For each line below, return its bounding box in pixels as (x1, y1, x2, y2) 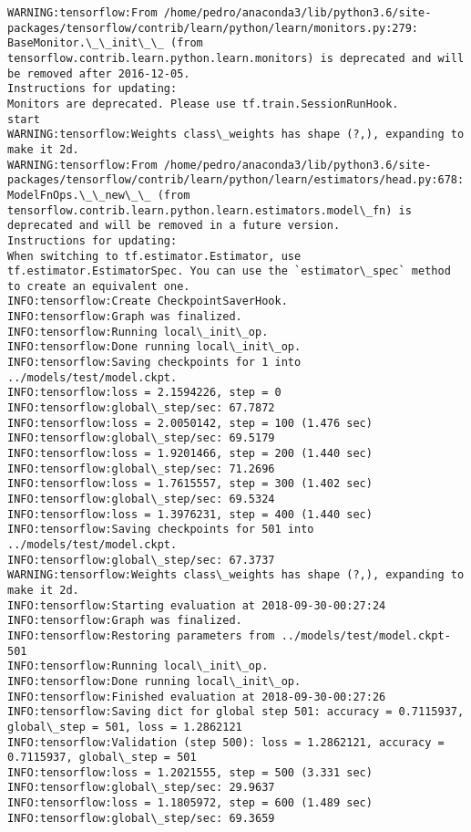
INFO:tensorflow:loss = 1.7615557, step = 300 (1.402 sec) (7, 477, 373, 491)
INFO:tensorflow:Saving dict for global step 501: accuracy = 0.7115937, (7, 705, 465, 719)
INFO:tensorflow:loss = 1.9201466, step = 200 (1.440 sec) (7, 447, 373, 461)
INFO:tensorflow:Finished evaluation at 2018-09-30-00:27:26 (7, 690, 386, 703)
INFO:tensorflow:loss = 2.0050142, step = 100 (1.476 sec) (7, 416, 373, 430)
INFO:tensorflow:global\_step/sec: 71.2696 (7, 462, 275, 475)
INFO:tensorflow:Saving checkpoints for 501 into (7, 523, 314, 536)
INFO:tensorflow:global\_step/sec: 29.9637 (7, 781, 275, 795)
